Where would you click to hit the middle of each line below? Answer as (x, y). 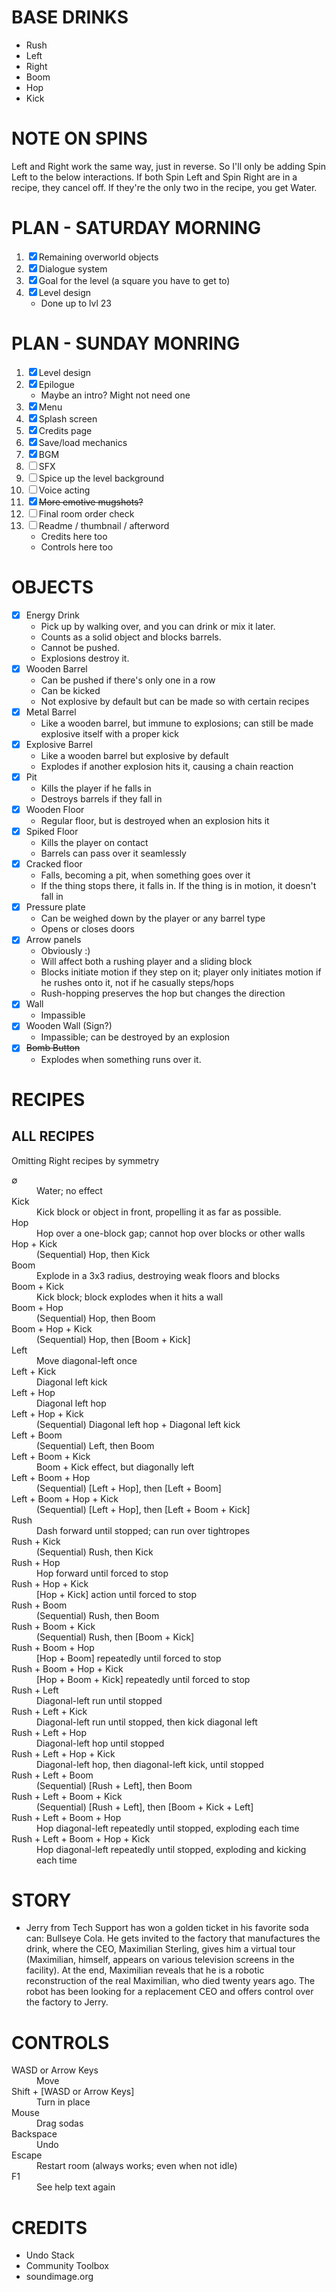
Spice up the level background (101, 478)
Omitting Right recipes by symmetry (85, 1160)
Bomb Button (53, 1048)
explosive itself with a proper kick (109, 733)
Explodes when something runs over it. (121, 1059)
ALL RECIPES (53, 1136)
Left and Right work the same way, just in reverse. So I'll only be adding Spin (168, 166)
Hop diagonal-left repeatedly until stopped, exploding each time (168, 1828)
